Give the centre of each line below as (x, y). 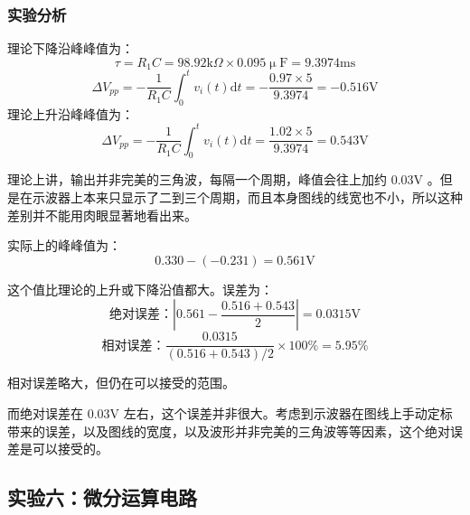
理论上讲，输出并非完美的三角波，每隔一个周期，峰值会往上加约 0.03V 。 (224, 179)
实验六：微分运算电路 (102, 497)
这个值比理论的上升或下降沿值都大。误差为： (140, 289)
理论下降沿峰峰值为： (70, 48)
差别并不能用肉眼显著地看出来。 (102, 215)
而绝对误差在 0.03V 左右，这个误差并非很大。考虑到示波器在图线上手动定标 (230, 413)
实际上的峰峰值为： (64, 245)
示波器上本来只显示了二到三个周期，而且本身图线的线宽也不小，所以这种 (247, 197)
